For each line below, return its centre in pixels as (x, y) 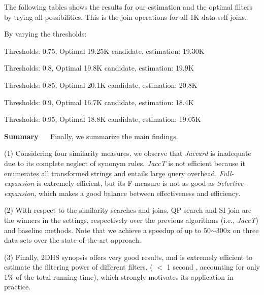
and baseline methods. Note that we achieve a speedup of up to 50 (107, 230)
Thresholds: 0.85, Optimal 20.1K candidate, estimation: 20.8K (101, 85)
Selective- (232, 183)
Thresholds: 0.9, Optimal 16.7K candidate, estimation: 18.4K (99, 102)
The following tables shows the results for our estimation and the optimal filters (128, 7)
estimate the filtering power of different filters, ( (78, 267)
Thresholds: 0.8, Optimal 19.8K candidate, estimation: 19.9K (99, 68)
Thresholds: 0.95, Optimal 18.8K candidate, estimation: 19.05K (103, 119)
